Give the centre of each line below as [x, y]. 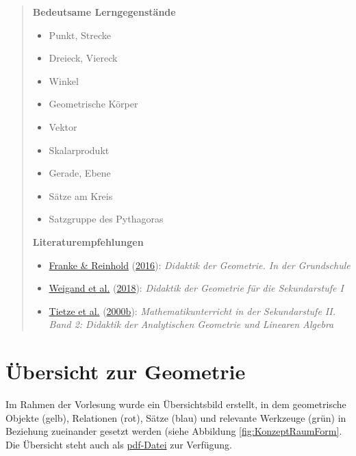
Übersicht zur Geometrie [126, 371]
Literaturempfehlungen [88, 241]
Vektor [63, 126]
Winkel [64, 80]
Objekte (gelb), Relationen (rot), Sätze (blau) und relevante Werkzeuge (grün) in [176, 417]
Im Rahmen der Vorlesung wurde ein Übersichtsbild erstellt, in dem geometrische [176, 404]
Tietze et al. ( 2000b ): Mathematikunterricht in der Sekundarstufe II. [192, 311]
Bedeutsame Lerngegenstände [104, 12]
